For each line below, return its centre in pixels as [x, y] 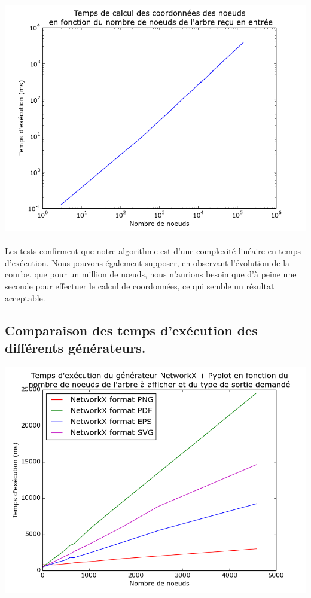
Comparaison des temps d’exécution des [131, 330]
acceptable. [25, 298]
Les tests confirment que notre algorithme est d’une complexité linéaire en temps [153, 251]
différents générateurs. [75, 347]
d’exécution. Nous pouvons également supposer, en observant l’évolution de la [147, 262]
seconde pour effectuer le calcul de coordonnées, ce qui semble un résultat [140, 286]
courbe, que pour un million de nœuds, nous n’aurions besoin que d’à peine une [151, 274]
